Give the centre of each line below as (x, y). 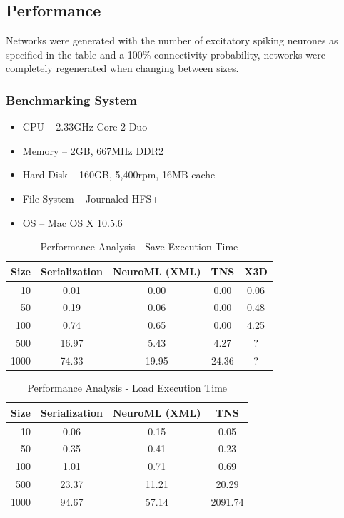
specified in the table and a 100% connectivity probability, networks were (166, 54)
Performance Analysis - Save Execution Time (139, 247)
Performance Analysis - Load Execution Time (127, 388)
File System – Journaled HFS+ (91, 198)
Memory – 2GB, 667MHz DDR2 (93, 150)
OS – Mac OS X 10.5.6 (72, 222)
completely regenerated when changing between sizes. (122, 68)
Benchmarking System (72, 100)
